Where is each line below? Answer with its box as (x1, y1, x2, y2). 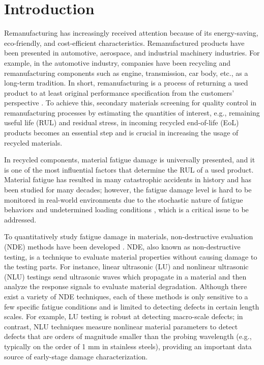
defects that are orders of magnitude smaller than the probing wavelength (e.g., (4, 331, 252, 342)
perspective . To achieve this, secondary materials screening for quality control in (4, 97, 257, 108)
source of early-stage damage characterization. (4, 351, 148, 361)
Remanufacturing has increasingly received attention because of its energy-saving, (4, 27, 258, 38)
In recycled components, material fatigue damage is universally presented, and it (4, 154, 255, 165)
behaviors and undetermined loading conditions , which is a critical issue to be (4, 204, 249, 215)
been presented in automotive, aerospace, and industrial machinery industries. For (4, 47, 260, 58)
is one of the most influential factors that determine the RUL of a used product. (4, 164, 254, 175)
